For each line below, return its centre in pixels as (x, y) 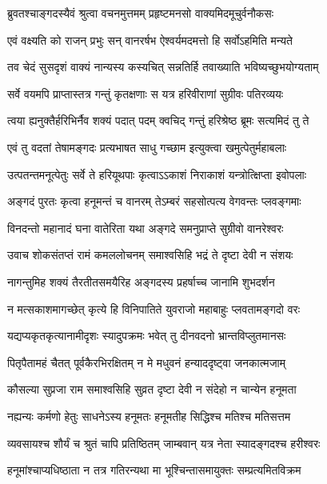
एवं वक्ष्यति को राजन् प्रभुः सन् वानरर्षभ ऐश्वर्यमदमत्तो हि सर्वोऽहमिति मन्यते (150, 40)
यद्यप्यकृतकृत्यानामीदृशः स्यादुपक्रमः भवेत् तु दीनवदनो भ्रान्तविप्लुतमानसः (147, 336)
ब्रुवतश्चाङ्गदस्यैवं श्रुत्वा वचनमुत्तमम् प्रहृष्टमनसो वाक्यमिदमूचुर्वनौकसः (141, 13)
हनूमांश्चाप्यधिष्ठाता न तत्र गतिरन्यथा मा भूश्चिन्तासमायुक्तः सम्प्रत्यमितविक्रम (154, 470)
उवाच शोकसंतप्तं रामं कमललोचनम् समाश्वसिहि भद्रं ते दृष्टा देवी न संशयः (150, 255)
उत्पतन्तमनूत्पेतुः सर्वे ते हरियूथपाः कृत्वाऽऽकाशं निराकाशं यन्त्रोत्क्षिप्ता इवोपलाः (157, 174)
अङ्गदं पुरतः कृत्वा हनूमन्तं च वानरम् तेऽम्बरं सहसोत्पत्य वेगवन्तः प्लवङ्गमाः (154, 201)
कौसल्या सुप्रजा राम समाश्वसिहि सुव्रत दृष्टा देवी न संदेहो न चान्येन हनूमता (152, 389)
